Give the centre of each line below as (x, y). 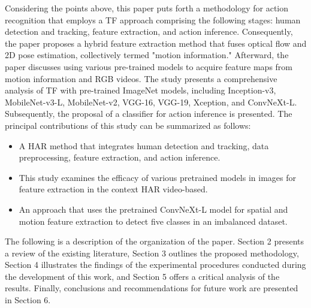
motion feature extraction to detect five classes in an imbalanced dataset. (153, 221)
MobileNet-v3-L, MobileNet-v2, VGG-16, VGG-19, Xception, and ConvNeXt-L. (151, 102)
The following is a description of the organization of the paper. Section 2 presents (155, 241)
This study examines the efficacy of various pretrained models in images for (157, 177)
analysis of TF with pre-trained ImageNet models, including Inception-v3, (141, 90)
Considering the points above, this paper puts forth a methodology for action (147, 8)
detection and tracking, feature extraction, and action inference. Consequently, (149, 31)
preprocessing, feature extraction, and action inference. (120, 157)
